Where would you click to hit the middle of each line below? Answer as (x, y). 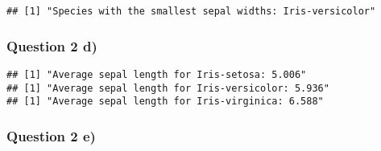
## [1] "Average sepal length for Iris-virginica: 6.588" (165, 102)
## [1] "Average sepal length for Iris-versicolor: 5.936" (168, 88)
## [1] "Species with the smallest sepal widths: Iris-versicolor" (191, 11)
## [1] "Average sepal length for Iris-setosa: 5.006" (157, 74)
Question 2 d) (52, 45)
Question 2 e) (51, 135)
